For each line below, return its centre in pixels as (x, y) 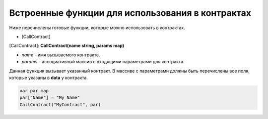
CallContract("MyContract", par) (60, 104)
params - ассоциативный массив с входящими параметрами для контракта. (103, 62)
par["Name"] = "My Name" (50, 98)
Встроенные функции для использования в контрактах (130, 13)
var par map (34, 91)
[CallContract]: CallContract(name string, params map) (67, 46)
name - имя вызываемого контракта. (61, 55)
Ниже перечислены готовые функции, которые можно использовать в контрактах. (97, 28)
